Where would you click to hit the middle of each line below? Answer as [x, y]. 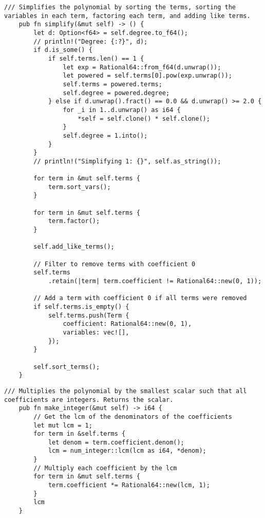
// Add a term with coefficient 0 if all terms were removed [140, 298]
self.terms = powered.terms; [112, 84]
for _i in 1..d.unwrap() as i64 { [122, 110]
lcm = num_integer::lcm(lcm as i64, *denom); [127, 451]
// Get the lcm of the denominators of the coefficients [133, 417]
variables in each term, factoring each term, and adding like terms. [127, 16]
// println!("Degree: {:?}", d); [91, 41]
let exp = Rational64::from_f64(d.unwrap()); [142, 67]
